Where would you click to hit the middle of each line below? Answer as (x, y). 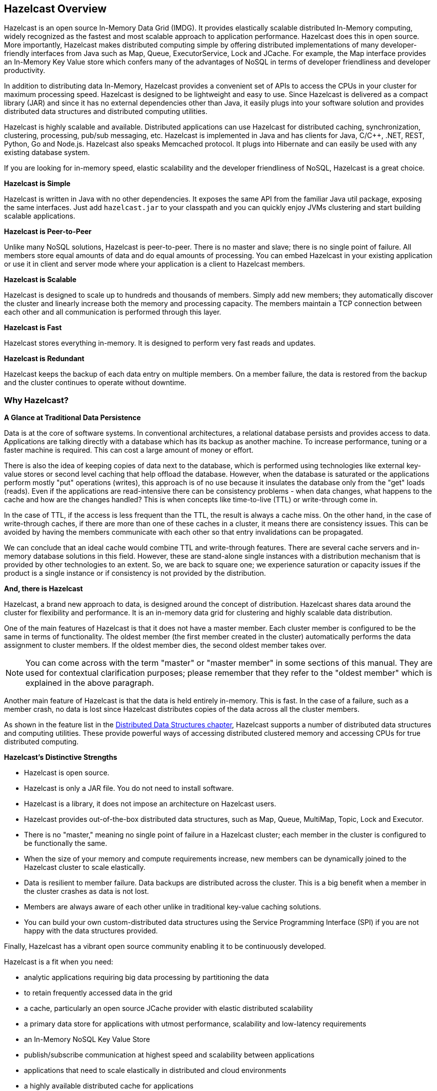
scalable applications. (40, 216)
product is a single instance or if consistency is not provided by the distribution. (135, 573)
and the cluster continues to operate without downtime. (95, 383)
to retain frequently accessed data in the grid (98, 993)
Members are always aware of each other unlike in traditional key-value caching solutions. (173, 907)
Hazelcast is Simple (37, 184)
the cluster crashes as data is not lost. (86, 891)
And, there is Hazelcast (43, 589)
